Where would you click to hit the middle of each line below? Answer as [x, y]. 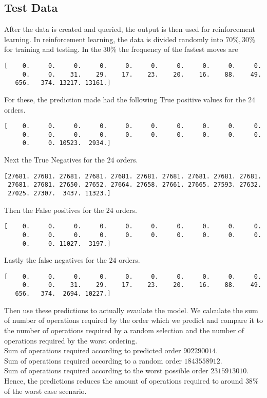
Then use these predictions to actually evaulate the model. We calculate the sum [131, 310]
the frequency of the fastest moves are [178, 49]
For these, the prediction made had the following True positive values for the [125, 99]
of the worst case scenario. [45, 391]
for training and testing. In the [53, 49]
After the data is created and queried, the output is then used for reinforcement [130, 29]
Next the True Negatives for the [54, 160]
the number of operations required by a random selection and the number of [124, 330]
